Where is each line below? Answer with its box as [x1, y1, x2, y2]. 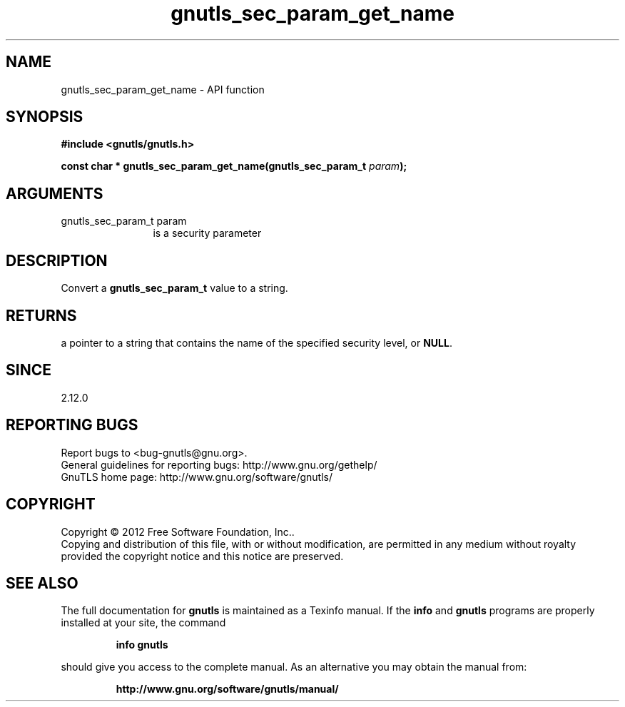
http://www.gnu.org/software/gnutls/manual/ [116, 683, 339, 696]
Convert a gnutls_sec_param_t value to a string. [61, 282, 288, 295]
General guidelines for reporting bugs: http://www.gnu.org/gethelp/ [61, 458, 377, 471]
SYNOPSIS [6, 108, 83, 126]
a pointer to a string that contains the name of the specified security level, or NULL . [61, 336, 452, 349]
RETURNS [6, 306, 77, 325]
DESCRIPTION [6, 251, 108, 270]
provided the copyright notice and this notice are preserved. [61, 549, 344, 562]
